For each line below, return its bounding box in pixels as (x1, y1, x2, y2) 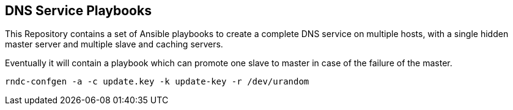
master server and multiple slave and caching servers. (5, 39, 223, 50)
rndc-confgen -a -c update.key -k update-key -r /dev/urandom (5, 77, 309, 87)
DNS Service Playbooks (5, 3, 152, 18)
